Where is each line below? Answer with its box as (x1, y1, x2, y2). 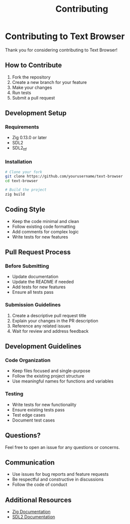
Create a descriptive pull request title (12, 312, 87, 318)
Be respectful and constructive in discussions (12, 477, 104, 483)
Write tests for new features (12, 234, 68, 240)
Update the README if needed (12, 279, 74, 285)
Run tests (12, 89, 32, 96)
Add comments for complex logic (12, 228, 79, 235)
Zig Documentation (12, 509, 51, 515)
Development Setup (5, 109, 67, 118)
